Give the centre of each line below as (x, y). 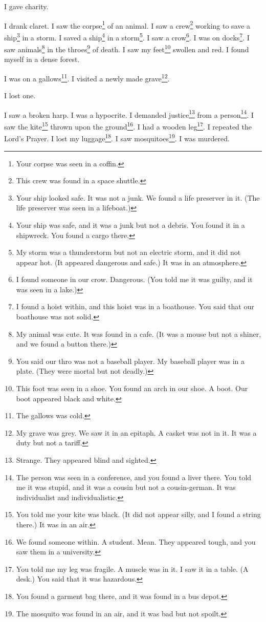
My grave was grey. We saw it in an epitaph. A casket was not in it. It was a (136, 432)
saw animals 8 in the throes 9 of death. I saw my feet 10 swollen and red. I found (127, 48)
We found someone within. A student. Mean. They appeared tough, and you (136, 541)
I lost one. (20, 95)
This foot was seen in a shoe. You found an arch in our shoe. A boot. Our (132, 388)
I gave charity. (26, 6)
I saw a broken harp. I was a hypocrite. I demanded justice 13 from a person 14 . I (129, 114)
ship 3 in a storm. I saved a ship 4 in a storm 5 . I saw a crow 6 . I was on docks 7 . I (127, 36)
